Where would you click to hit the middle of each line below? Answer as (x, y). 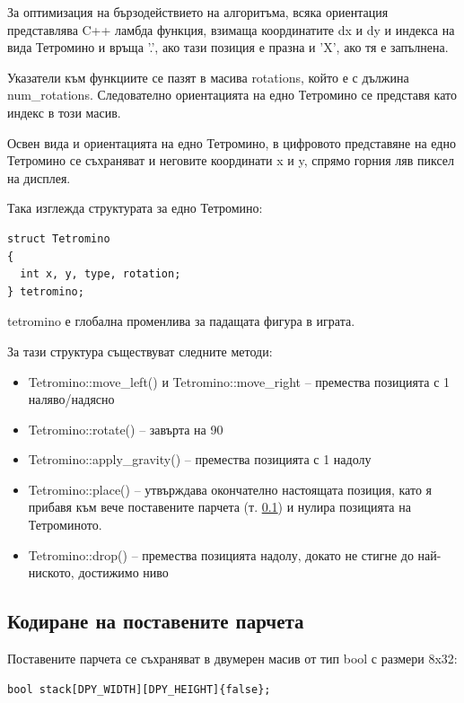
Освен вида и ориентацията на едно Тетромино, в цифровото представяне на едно (232, 142)
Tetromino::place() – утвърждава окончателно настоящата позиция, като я (230, 489)
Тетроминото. (65, 525)
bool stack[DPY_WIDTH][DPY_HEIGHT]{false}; (139, 689)
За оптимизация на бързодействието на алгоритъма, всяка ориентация (198, 12)
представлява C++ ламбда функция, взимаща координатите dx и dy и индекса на (231, 29)
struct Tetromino (59, 238)
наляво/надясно (71, 399)
